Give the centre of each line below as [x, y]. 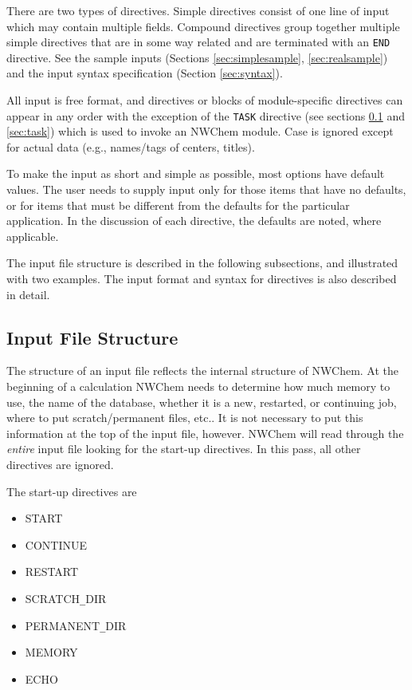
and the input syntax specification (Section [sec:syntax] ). [145, 73]
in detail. [28, 294]
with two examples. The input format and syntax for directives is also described [202, 279]
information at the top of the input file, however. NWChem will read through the [205, 433]
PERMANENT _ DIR [76, 625]
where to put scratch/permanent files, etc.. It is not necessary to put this [185, 418]
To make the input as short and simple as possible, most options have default [196, 173]
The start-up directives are [72, 491]
